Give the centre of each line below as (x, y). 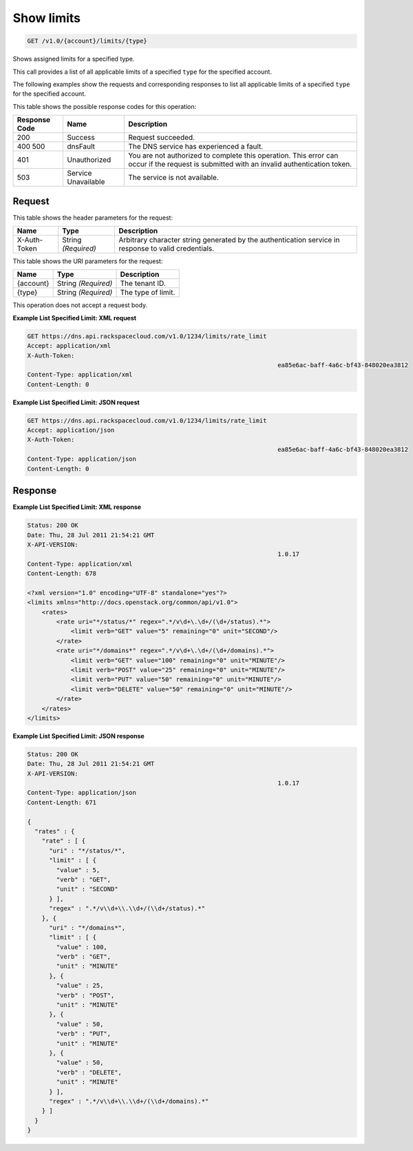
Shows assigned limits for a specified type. (74, 59)
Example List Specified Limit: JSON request (76, 402)
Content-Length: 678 (62, 574)
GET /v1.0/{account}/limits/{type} (87, 41)
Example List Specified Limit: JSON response (78, 736)
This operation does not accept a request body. (80, 305)
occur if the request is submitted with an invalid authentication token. (240, 164)
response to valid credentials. (166, 248)
